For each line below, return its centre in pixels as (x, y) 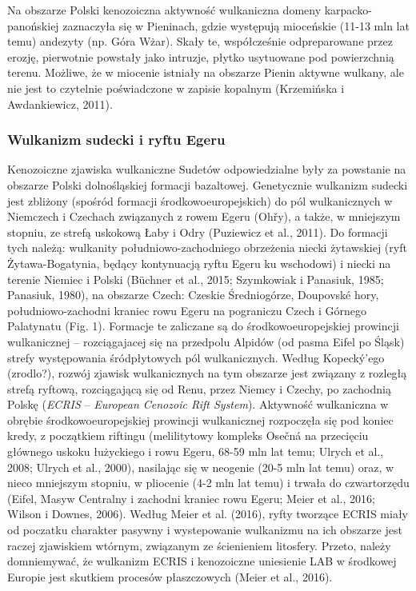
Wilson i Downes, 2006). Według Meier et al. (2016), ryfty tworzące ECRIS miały (208, 514)
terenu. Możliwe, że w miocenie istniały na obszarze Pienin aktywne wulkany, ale (206, 72)
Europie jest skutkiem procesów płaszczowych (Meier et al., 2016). (170, 576)
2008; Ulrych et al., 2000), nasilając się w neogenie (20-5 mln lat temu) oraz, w (201, 467)
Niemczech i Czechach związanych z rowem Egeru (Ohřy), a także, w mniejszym (204, 216)
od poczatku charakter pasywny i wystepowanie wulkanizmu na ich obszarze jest (205, 530)
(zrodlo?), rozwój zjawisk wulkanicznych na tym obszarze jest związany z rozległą (207, 373)
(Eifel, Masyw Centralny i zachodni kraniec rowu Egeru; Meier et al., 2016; (191, 498)
